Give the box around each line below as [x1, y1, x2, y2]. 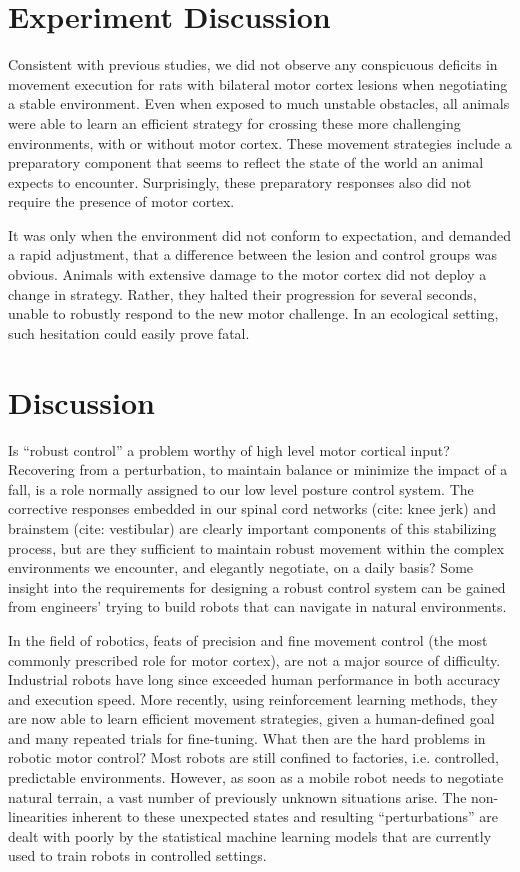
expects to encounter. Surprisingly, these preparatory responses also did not [8, 171, 472, 192]
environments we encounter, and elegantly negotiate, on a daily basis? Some [8, 557, 474, 578]
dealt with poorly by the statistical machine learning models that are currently [8, 825, 492, 846]
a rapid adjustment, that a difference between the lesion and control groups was [8, 244, 497, 265]
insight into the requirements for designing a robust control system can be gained [8, 576, 506, 597]
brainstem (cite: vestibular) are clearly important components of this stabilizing [8, 517, 497, 538]
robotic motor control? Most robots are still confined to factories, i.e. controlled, [8, 747, 499, 768]
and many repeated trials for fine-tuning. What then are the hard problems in [8, 727, 486, 748]
